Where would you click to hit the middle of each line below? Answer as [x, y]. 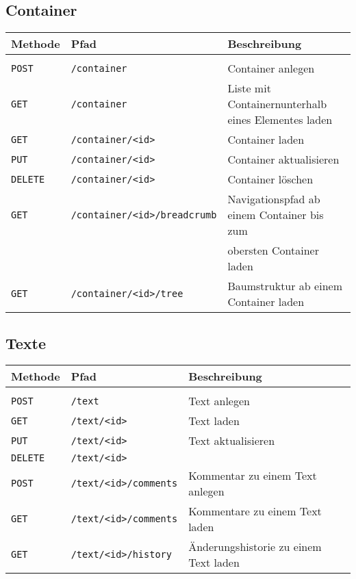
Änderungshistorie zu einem [255, 547]
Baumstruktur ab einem [285, 286]
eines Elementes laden [280, 120]
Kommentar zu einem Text [253, 476]
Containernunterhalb [277, 104]
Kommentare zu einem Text [255, 511]
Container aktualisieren [283, 159]
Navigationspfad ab [274, 199]
